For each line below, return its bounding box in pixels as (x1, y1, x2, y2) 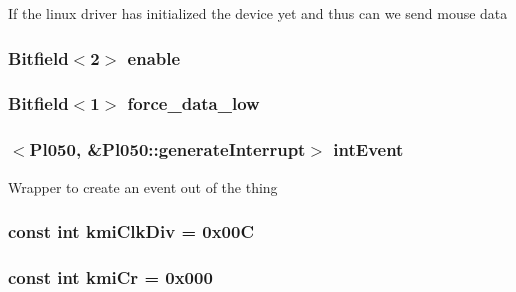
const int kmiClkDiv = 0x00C (8, 219, 255, 244)
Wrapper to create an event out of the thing (8, 176, 278, 197)
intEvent (333, 137, 404, 162)
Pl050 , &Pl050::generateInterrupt (29, 137, 306, 162)
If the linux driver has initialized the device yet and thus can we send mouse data (8, 3, 508, 23)
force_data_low (127, 91, 260, 116)
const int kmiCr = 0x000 (8, 264, 213, 289)
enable (127, 45, 181, 70)
